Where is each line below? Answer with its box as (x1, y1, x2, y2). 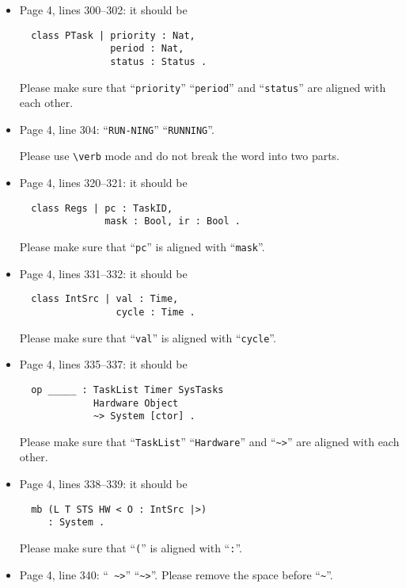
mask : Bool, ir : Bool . (104, 216, 241, 227)
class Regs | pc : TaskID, (31, 202, 173, 214)
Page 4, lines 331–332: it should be (19, 265, 188, 281)
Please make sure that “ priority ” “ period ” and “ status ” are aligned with (19, 78, 386, 95)
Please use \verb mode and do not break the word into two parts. (19, 147, 340, 164)
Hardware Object (93, 397, 179, 409)
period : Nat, (110, 43, 184, 55)
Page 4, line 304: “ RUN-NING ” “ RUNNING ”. (19, 120, 214, 137)
